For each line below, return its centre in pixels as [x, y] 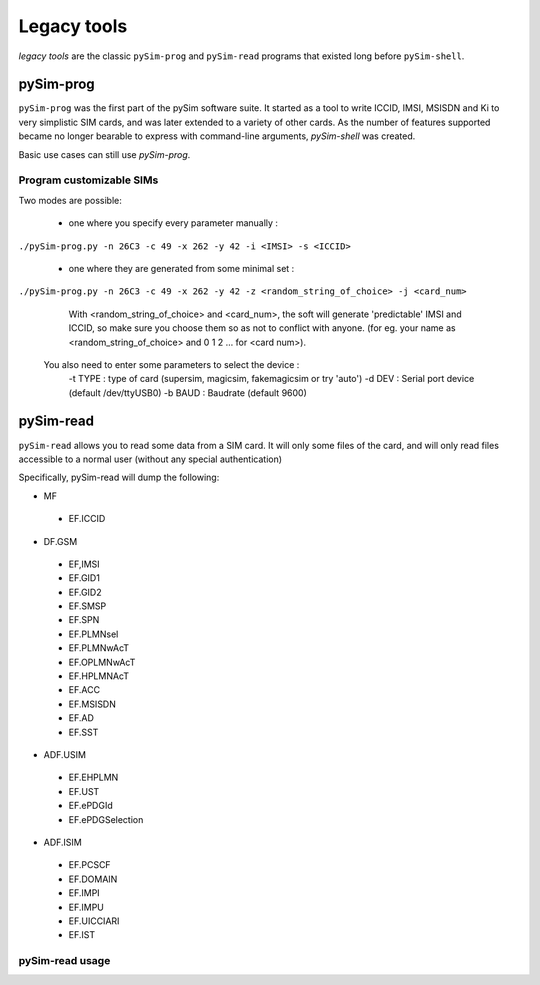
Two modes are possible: [70, 200]
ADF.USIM [65, 754]
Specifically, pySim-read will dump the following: [119, 477]
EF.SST [83, 732]
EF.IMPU [86, 907]
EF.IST [81, 935]
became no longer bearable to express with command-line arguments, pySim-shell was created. [217, 136]
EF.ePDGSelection [106, 819]
